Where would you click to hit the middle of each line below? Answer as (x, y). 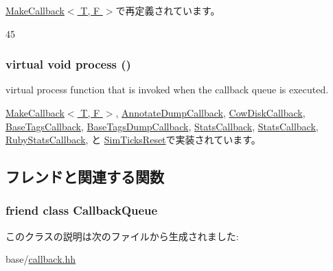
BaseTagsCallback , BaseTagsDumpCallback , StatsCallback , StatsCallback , (162, 126)
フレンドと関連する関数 (85, 177)
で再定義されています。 (168, 10)
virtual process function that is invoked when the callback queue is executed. (167, 90)
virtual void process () (68, 64)
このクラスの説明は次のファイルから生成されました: (122, 236)
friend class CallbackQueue (82, 210)
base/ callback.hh (41, 259)
